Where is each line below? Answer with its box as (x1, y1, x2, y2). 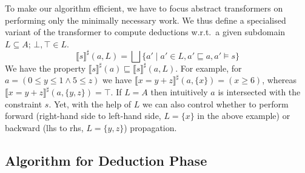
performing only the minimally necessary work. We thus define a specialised (5, 13, 286, 26)
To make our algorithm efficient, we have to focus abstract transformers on (5, 2, 283, 14)
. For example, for (175, 61, 242, 74)
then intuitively (150, 86, 208, 98)
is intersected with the (218, 86, 301, 98)
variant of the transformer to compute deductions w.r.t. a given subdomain (5, 25, 286, 38)
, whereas (262, 73, 297, 86)
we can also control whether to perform (142, 97, 289, 110)
